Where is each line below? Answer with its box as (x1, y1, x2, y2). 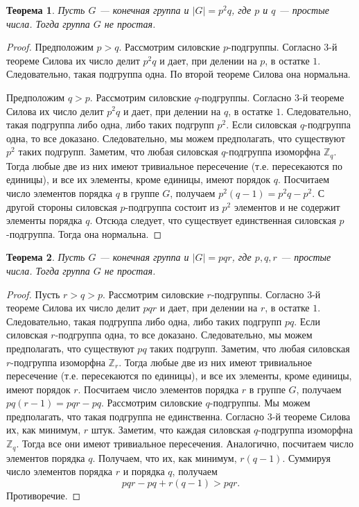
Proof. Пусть (6, 286, 60, 301)
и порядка (123, 464, 165, 479)
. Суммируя (282, 450, 331, 465)
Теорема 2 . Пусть (6, 250, 85, 264)
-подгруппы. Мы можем (209, 395, 310, 410)
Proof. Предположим (6, 40, 94, 54)
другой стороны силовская (6, 199, 117, 214)
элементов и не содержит (234, 199, 340, 214)
